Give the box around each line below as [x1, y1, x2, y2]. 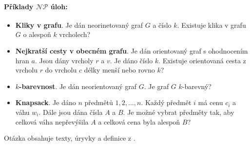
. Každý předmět [141, 97, 192, 108]
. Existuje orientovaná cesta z [158, 55, 246, 65]
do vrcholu [45, 65, 77, 75]
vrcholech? [59, 29, 91, 39]
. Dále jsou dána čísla [39, 107, 103, 117]
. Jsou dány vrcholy [35, 55, 94, 65]
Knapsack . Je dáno [15, 97, 76, 108]
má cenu [198, 97, 223, 108]
